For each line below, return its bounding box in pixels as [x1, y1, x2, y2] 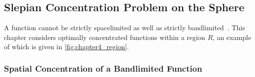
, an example [213, 32, 252, 42]
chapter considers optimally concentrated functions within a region [4, 32, 205, 42]
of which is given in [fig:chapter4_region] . [4, 41, 129, 52]
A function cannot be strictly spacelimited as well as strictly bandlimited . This [4, 22, 245, 33]
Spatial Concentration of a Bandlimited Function [4, 62, 202, 74]
